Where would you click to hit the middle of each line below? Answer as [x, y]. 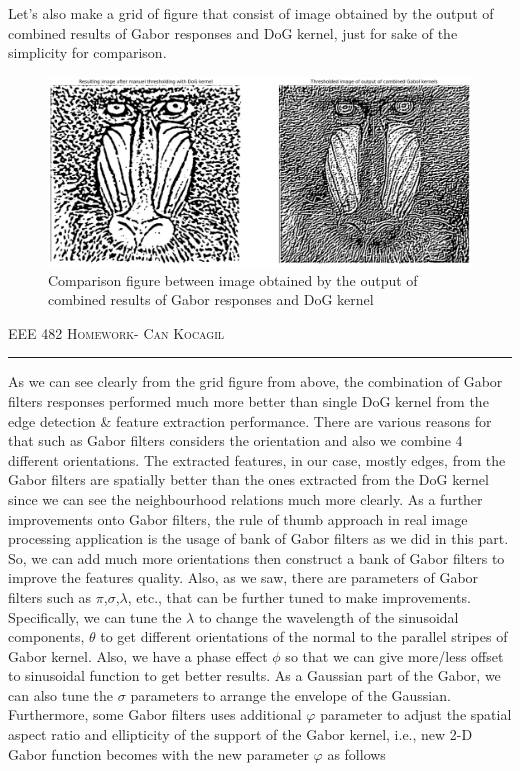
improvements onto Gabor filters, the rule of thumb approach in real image [238, 518]
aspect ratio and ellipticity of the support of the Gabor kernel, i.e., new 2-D [240, 734]
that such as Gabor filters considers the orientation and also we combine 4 [235, 440]
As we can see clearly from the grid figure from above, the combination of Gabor [255, 381]
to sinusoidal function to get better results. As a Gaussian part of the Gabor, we [254, 675]
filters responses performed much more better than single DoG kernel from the [248, 400]
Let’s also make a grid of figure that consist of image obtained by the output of [251, 13]
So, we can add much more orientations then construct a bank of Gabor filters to [256, 557]
